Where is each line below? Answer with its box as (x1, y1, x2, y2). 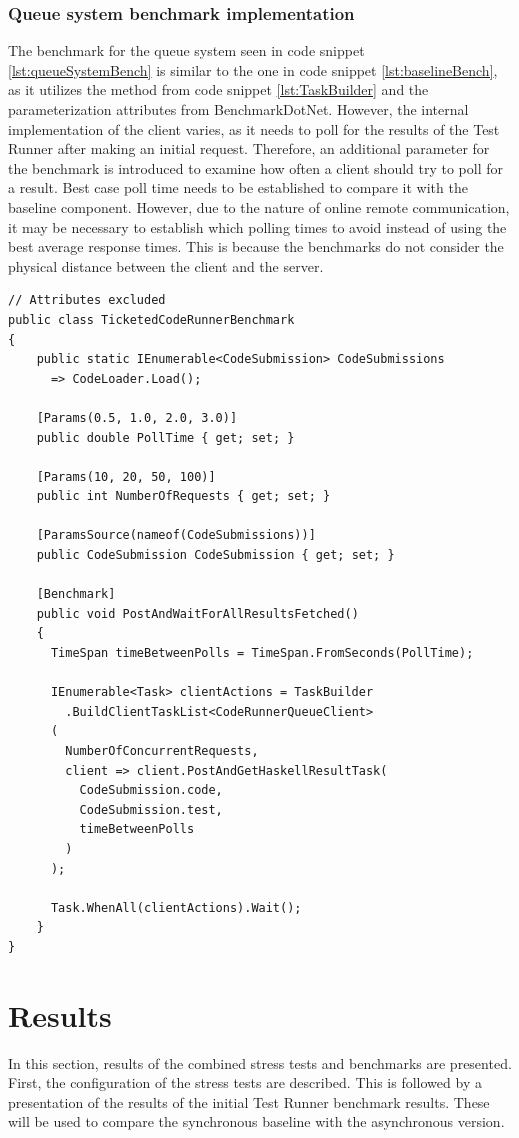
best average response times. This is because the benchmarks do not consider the (8, 236, 504, 257)
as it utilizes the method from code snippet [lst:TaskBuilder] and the (8, 79, 429, 100)
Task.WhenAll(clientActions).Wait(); (50, 900, 302, 915)
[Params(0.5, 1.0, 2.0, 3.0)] (36, 410, 238, 425)
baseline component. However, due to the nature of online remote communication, (8, 196, 510, 217)
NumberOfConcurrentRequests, (65, 744, 259, 758)
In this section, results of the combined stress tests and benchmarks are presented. (8, 1052, 512, 1073)
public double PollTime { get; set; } (36, 430, 295, 445)
